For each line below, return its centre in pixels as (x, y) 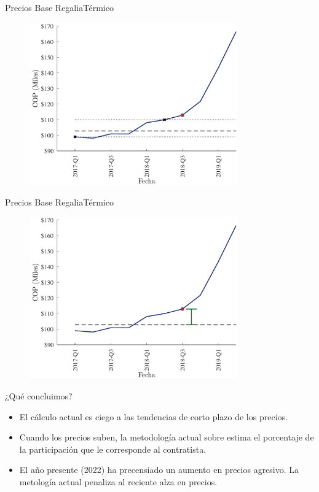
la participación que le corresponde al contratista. (113, 449)
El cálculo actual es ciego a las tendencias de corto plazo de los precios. (153, 416)
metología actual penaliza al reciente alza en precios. (118, 481)
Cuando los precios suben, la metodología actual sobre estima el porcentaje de (167, 437)
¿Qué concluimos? (39, 396)
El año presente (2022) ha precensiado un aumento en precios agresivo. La (159, 470)
